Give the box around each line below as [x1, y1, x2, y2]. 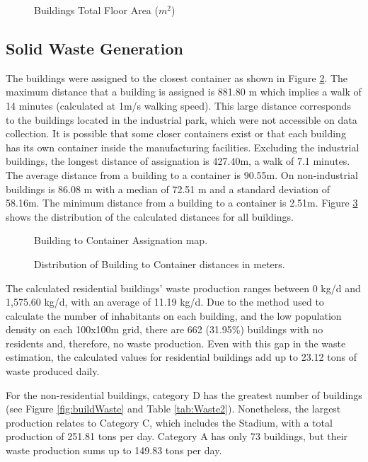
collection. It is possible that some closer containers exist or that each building [6, 126, 346, 141]
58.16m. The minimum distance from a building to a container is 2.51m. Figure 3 [6, 195, 358, 210]
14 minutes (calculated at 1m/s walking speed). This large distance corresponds [6, 98, 351, 112]
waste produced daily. [6, 364, 100, 379]
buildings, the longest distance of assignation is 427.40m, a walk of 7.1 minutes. [6, 154, 350, 168]
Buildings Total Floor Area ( [34, 3, 159, 17]
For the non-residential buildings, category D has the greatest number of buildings [6, 387, 362, 402]
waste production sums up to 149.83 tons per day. [6, 443, 222, 458]
